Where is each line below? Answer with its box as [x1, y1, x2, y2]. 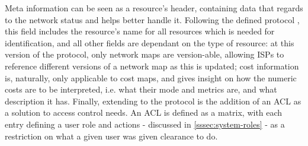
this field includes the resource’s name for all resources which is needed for [5, 25, 275, 37]
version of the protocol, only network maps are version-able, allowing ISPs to [5, 48, 284, 61]
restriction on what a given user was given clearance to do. [5, 129, 218, 142]
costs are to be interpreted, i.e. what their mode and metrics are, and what [5, 83, 277, 96]
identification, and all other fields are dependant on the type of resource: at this [5, 36, 294, 49]
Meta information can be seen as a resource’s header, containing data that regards [5, 2, 303, 14]
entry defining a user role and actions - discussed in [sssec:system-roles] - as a [5, 118, 285, 130]
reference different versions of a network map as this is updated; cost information [5, 59, 299, 72]
